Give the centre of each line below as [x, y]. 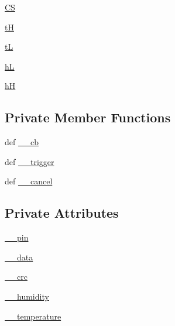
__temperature [33, 316]
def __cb [22, 142]
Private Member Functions [88, 117]
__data [19, 257]
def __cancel [29, 181]
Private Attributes [62, 213]
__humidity [27, 296]
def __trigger [30, 161]
